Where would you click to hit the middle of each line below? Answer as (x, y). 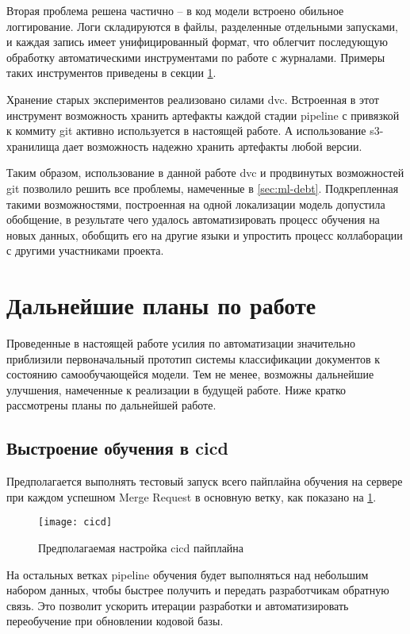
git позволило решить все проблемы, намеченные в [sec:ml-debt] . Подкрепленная (203, 188)
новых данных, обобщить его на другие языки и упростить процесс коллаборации (205, 234)
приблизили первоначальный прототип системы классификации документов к (194, 358)
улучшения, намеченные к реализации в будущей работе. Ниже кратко (176, 389)
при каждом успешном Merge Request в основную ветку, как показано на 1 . (192, 496)
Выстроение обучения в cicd (117, 448)
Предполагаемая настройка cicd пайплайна (141, 548)
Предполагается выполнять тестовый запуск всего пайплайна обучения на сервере (205, 481)
